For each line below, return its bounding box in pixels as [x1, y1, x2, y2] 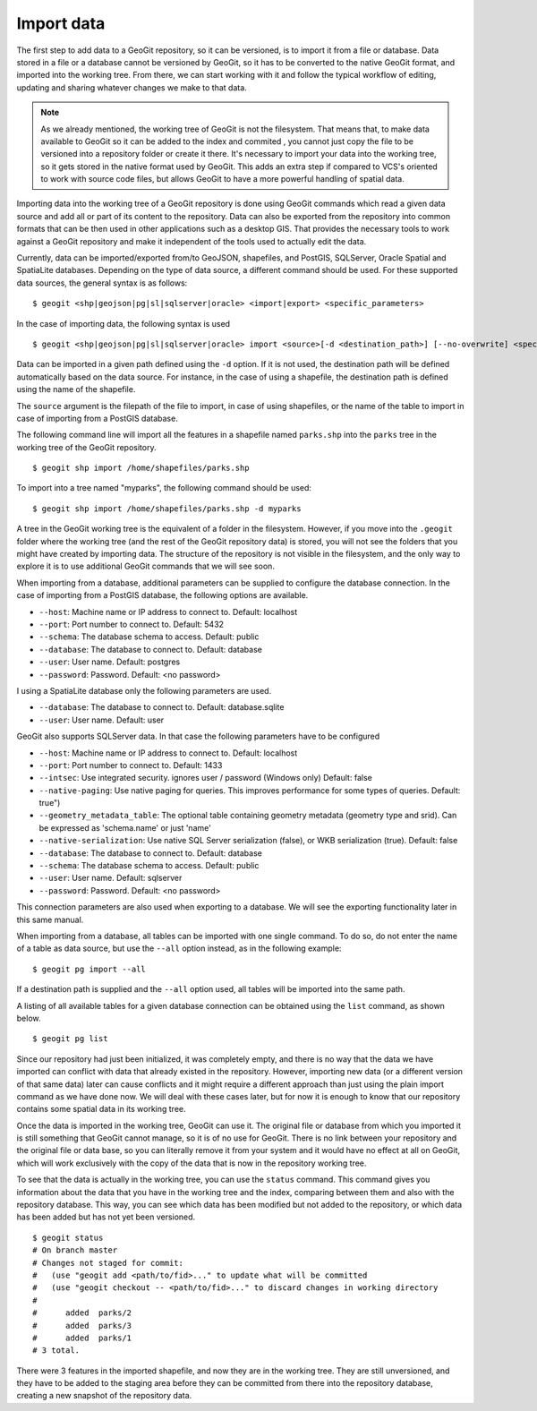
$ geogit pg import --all [32, 963, 147, 974]
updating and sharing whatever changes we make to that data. [16, 81, 248, 93]
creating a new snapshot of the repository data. [16, 1390, 192, 1401]
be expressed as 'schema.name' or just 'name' [38, 822, 212, 833]
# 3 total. [32, 1346, 81, 1355]
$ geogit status [32, 1232, 104, 1243]
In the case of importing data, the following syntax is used [16, 318, 231, 329]
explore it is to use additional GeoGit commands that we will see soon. [16, 560, 275, 572]
